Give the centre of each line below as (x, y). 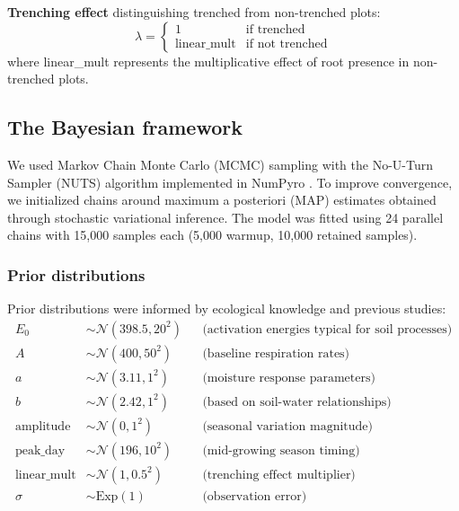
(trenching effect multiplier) (279, 475)
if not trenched (287, 44)
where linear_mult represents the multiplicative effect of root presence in (208, 61)
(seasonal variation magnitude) (287, 426)
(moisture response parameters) (289, 378)
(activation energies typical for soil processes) (327, 329)
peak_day (40, 450)
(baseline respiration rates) (276, 353)
